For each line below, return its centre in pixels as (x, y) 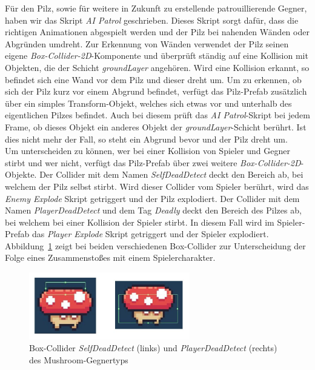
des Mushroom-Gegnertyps (79, 359)
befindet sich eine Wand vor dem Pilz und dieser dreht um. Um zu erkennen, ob (153, 79)
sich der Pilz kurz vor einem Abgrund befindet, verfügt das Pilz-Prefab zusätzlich (156, 91)
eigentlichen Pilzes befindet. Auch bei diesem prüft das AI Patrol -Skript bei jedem (157, 115)
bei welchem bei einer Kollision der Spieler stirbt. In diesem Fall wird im (140, 222)
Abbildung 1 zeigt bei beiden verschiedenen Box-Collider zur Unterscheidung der (155, 245)
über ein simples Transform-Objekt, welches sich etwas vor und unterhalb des (148, 103)
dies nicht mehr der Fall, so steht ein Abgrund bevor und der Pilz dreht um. (146, 139)
